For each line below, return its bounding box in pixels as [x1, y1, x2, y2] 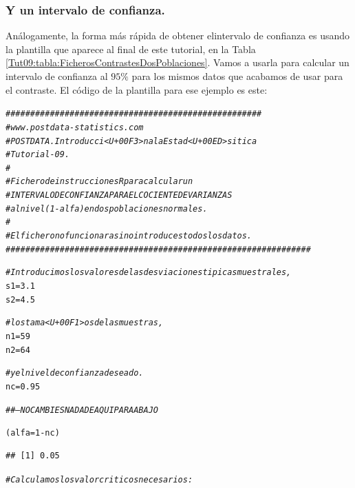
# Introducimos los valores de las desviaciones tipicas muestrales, [6, 267, 292, 278]
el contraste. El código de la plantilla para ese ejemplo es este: [6, 82, 268, 96]
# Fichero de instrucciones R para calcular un [6, 176, 193, 187]
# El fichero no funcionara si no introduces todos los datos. [6, 231, 252, 241]
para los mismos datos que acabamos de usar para [131, 69, 343, 83]
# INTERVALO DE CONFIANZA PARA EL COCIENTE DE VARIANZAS [6, 190, 233, 201]
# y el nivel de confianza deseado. [6, 368, 144, 378]
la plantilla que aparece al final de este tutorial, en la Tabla [6, 41, 256, 56]
